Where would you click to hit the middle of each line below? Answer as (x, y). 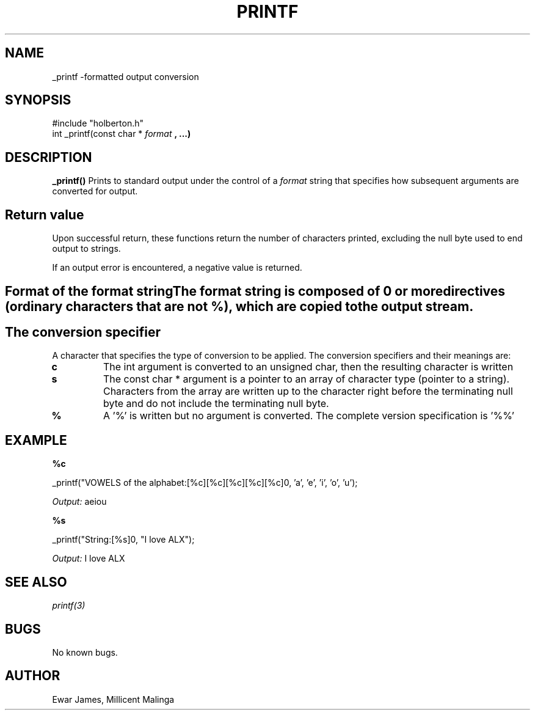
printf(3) (69, 606)
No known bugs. (85, 652)
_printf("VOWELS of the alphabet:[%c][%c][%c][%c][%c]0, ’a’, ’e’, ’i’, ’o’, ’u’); (205, 483)
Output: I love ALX (89, 559)
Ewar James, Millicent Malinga (113, 699)
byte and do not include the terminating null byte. (216, 404)
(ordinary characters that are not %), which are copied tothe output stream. (239, 306)
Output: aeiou (79, 502)
